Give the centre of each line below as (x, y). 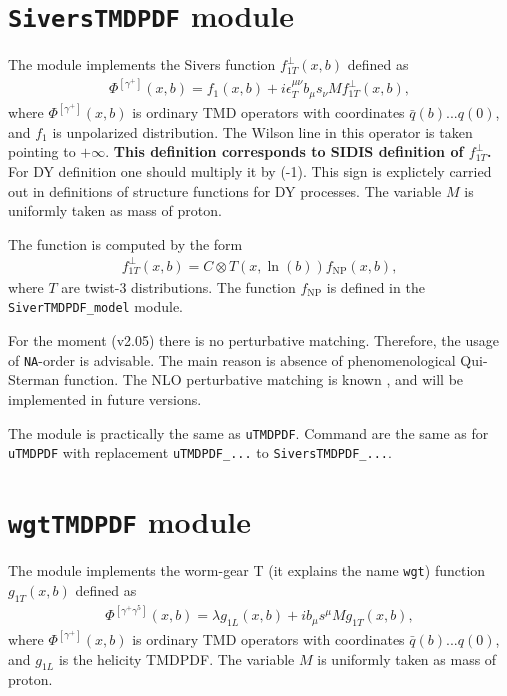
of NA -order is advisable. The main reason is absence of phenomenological (232, 359)
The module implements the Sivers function (142, 64)
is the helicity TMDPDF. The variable (176, 658)
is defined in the (375, 286)
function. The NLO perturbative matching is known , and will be (264, 379)
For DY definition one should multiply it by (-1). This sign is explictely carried (250, 170)
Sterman (34, 379)
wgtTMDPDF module (129, 521)
